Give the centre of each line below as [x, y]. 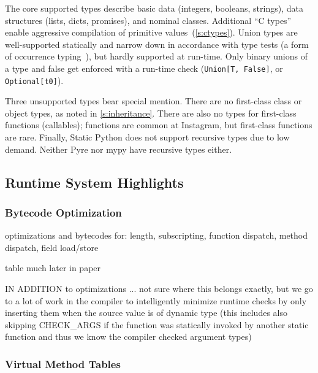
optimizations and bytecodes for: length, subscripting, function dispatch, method [157, 235]
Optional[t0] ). [34, 80]
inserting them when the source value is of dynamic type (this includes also [146, 313]
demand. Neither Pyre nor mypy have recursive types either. [119, 149]
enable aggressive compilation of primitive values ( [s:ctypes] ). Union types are [151, 32]
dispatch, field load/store [52, 247]
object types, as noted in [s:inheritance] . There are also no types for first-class [151, 113]
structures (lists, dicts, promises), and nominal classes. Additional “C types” [148, 20]
